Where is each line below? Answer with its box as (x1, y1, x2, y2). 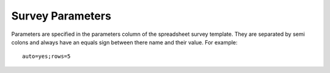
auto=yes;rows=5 (22, 53, 71, 60)
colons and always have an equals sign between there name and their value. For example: (11, 38, 238, 46)
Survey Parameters (11, 9, 111, 23)
